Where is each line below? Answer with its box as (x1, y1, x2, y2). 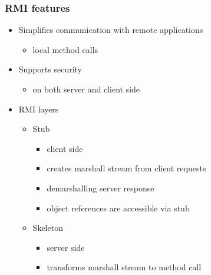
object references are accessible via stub (47, 201, 190, 214)
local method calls (32, 43, 98, 55)
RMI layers (18, 102, 59, 115)
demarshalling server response (47, 181, 154, 194)
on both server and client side (32, 83, 140, 95)
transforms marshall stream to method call (47, 261, 202, 273)
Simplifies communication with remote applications (18, 24, 203, 36)
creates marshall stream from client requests (47, 162, 206, 174)
